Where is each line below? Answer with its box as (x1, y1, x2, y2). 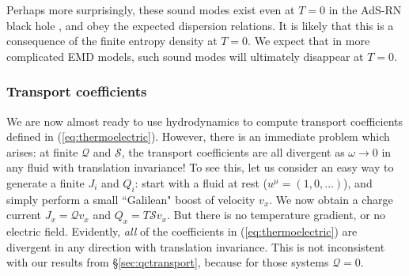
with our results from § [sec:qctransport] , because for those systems (6, 254, 329, 270)
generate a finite (6, 174, 85, 191)
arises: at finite (6, 143, 78, 160)
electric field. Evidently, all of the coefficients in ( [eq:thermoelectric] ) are (6, 223, 358, 240)
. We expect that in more (248, 32, 370, 49)
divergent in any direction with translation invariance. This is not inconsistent (6, 238, 385, 255)
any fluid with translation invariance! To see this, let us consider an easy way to (6, 159, 394, 176)
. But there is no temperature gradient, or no (166, 206, 386, 223)
